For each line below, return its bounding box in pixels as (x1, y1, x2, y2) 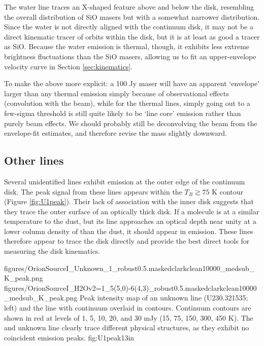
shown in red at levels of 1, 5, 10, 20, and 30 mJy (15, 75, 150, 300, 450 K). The (4, 312, 253, 323)
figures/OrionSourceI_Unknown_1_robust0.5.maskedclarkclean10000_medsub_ (4, 262, 255, 273)
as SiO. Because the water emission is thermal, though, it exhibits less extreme (4, 41, 250, 52)
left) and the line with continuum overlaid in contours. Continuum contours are (4, 302, 251, 313)
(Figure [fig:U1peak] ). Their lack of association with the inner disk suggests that (4, 196, 254, 207)
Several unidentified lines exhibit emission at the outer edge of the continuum (4, 176, 245, 186)
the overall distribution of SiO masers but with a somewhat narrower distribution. (4, 11, 260, 22)
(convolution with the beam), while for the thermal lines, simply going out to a (4, 98, 250, 108)
